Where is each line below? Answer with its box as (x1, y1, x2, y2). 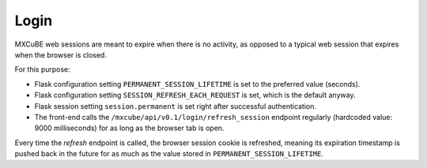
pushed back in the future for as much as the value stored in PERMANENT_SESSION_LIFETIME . (14, 149, 324, 159)
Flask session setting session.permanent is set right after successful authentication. (34, 101, 316, 110)
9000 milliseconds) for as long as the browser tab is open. (34, 123, 225, 133)
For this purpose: (14, 65, 70, 74)
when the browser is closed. (14, 50, 107, 59)
